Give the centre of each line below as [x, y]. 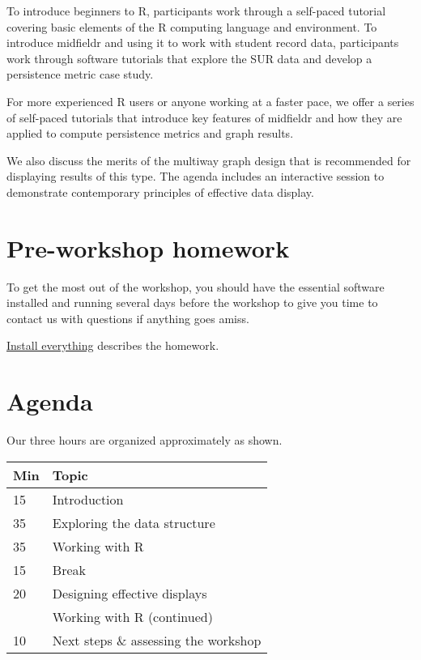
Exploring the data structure [134, 522]
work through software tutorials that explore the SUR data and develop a [189, 58]
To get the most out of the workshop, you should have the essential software [196, 286]
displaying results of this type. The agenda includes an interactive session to [196, 176]
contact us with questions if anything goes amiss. [128, 318]
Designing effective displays [130, 593]
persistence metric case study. [80, 74]
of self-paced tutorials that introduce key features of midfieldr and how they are [204, 117]
